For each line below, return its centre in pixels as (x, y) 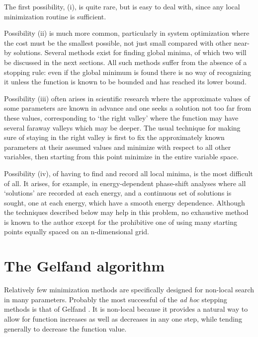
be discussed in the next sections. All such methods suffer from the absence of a (126, 62)
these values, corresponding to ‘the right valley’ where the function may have (121, 117)
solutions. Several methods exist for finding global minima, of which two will (130, 52)
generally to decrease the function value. (65, 328)
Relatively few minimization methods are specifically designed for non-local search (129, 290)
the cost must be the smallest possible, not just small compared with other (118, 42)
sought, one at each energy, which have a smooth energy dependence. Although (125, 202)
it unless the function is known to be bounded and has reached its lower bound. (125, 82)
